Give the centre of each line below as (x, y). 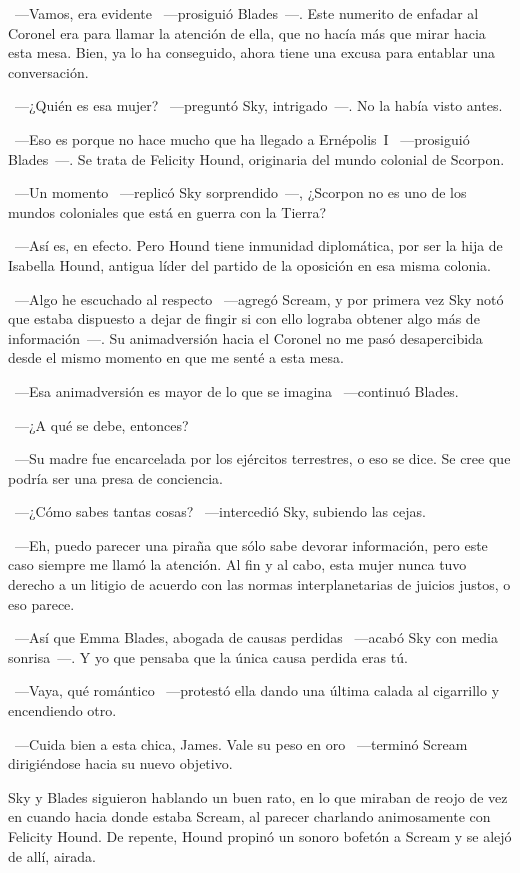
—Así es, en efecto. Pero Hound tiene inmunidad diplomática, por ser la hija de (258, 245)
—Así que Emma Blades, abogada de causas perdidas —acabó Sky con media (256, 637)
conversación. (48, 71)
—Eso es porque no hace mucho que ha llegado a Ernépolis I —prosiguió (242, 138)
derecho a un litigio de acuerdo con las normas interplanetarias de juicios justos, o (259, 584)
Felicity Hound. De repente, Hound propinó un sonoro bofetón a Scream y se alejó (260, 836)
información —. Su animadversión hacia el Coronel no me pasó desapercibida (245, 337)
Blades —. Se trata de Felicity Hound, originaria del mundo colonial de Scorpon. (256, 158)
